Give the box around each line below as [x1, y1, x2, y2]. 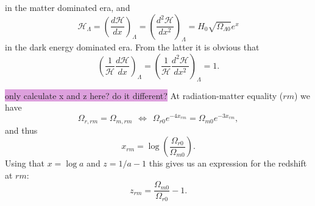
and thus [5, 123, 38, 136]
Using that [5, 157, 45, 170]
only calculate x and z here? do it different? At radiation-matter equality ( [5, 89, 283, 101]
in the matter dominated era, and [5, 1, 130, 13]
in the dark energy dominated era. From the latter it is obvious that [5, 41, 260, 53]
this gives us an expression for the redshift [149, 157, 307, 170]
